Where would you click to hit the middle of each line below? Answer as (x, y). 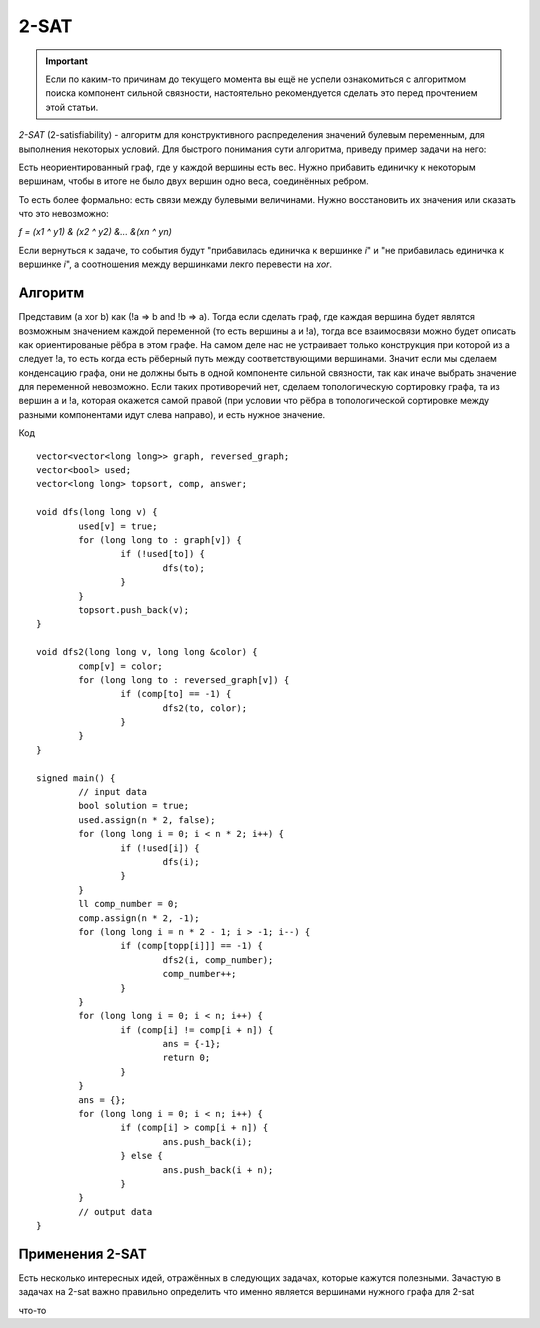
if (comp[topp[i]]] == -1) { (192, 946)
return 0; (186, 1058)
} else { (142, 1156)
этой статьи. (72, 107)
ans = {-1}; (192, 1044)
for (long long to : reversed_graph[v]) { (184, 679)
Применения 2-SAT (82, 1253)
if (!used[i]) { (160, 848)
